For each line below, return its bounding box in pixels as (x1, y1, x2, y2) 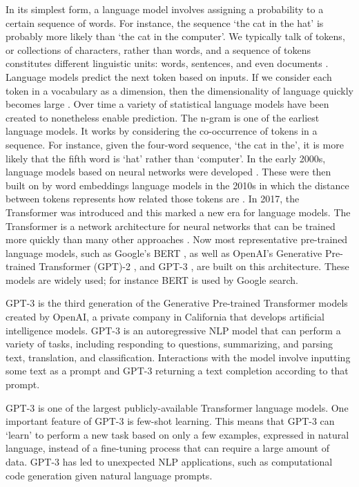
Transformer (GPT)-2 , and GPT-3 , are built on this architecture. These (39, 259, 349, 274)
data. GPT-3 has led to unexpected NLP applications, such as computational (6, 455, 333, 468)
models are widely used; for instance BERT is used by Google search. (6, 272, 298, 287)
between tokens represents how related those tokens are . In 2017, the (6, 191, 300, 206)
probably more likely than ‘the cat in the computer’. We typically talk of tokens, (6, 29, 345, 44)
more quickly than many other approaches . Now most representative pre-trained (6, 232, 348, 247)
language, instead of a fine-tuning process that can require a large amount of (6, 441, 330, 455)
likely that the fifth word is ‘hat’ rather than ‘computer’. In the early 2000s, (6, 151, 326, 165)
